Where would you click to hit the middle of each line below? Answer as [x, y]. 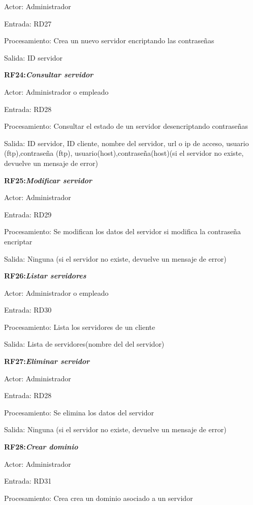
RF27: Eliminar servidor [47, 361]
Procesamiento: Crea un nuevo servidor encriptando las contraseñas [109, 40]
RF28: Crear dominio [41, 447]
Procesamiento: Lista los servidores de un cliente [80, 327]
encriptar [18, 241]
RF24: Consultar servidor [49, 75]
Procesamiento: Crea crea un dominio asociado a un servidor [99, 498]
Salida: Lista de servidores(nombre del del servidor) [84, 344]
